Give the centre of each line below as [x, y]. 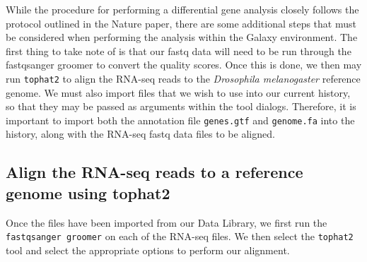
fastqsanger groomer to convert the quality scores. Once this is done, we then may [184, 65]
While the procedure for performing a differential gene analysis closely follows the [182, 9]
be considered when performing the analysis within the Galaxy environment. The [182, 37]
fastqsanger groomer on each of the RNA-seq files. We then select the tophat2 [180, 236]
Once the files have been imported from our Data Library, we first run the [167, 222]
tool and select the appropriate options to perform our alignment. [148, 250]
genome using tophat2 [88, 192]
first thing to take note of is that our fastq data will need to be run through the [179, 50]
